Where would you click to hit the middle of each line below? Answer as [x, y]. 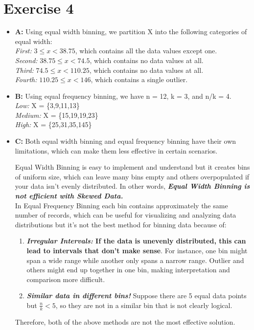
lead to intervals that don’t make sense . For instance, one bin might [137, 250]
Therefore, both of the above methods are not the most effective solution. [125, 321]
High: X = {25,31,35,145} [53, 124]
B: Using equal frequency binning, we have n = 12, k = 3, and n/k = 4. [123, 96]
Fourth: [26, 79]
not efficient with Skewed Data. [69, 196]
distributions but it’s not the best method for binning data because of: [121, 224]
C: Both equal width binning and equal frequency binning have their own [126, 141]
